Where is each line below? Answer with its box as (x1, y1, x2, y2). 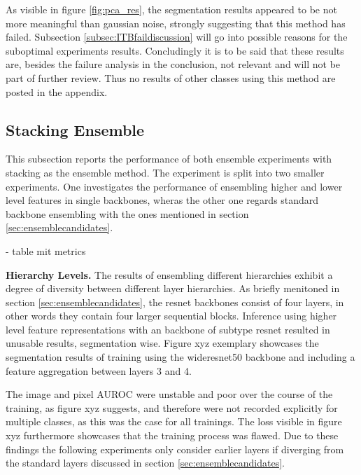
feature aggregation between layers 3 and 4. (6, 363, 192, 378)
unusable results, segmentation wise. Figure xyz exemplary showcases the (6, 336, 319, 350)
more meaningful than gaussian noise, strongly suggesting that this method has (6, 15, 346, 30)
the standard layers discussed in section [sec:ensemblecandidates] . (6, 455, 285, 470)
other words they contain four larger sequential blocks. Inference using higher (6, 308, 337, 323)
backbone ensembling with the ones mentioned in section (6, 206, 249, 221)
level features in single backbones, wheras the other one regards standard (6, 193, 319, 207)
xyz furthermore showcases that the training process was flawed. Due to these (6, 428, 339, 443)
